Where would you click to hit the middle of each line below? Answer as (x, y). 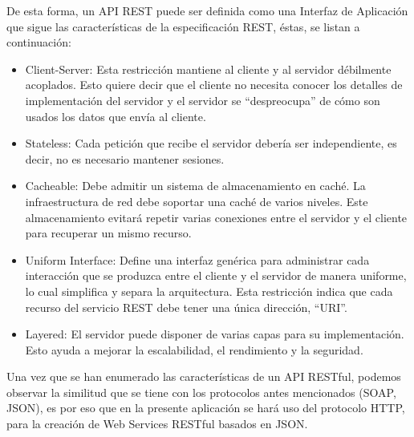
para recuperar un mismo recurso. (108, 233)
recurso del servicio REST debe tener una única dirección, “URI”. (186, 307)
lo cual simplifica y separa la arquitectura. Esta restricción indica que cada (209, 291)
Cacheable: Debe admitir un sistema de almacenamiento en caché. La (195, 186)
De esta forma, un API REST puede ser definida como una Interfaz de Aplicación (207, 10)
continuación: (39, 42)
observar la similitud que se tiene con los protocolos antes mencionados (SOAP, (201, 392)
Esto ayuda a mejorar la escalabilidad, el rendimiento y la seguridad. (194, 349)
